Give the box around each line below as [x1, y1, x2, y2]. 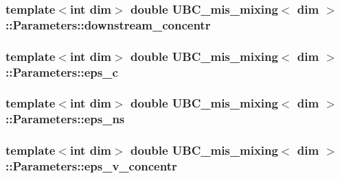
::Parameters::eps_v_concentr [5, 157, 177, 175]
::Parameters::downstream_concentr [5, 16, 211, 33]
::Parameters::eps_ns [5, 110, 125, 127]
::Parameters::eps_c [5, 63, 118, 80]
